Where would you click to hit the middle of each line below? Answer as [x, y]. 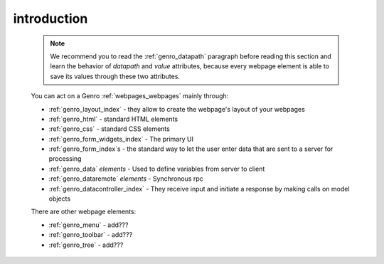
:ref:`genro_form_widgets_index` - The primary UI [121, 139]
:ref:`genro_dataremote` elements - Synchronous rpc [126, 179]
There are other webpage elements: [84, 212]
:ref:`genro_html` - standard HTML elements [113, 119]
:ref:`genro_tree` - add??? [86, 245]
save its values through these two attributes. [115, 76]
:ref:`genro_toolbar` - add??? [91, 235]
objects [60, 199]
